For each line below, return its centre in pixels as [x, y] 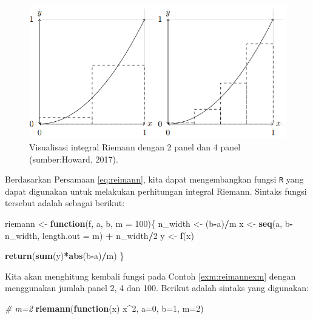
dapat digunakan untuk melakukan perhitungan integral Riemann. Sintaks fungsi [156, 191]
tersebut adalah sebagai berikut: [65, 203]
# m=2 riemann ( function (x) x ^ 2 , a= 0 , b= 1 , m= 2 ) [104, 308]
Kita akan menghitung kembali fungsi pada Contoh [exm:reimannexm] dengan [150, 276]
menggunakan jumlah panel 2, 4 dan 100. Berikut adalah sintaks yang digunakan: [157, 288]
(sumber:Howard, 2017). [74, 159]
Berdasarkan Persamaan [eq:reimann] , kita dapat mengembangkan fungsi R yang [154, 179]
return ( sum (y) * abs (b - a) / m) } [65, 256]
